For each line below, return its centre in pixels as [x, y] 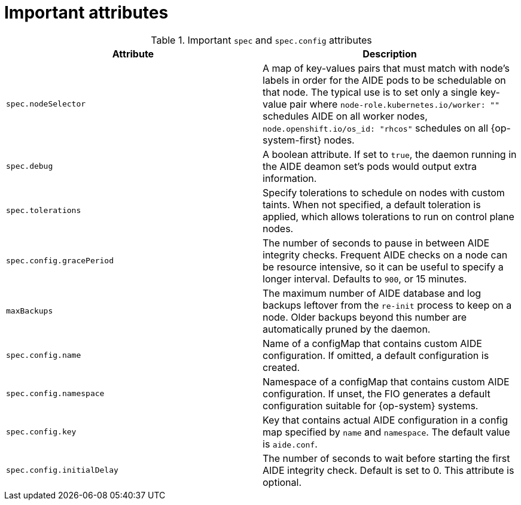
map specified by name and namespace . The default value [386, 432]
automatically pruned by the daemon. [347, 329]
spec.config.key [41, 432]
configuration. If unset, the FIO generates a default [377, 393]
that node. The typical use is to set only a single [370, 92]
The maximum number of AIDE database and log [372, 293]
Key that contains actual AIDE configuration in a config [386, 420]
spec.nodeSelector [46, 104]
